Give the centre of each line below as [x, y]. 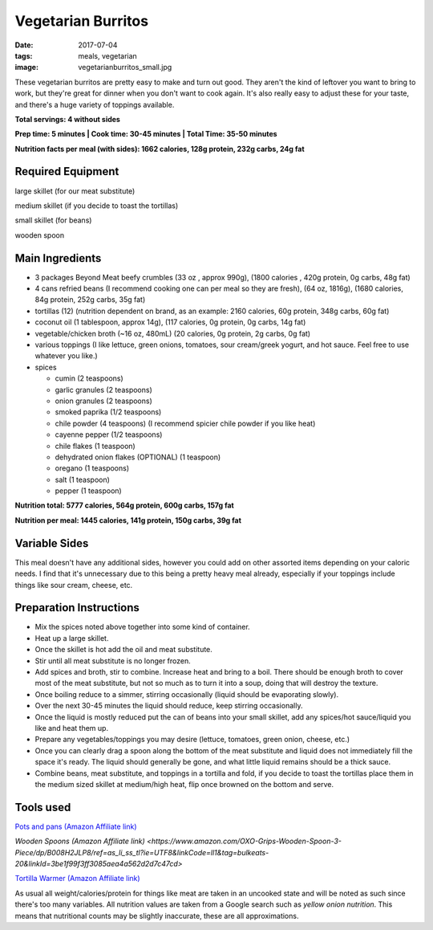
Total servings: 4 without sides [67, 119]
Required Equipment [67, 171]
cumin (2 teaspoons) [89, 378]
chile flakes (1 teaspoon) [95, 446]
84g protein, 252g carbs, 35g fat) [90, 300]
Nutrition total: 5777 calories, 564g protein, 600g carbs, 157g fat [124, 505]
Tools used [43, 807]
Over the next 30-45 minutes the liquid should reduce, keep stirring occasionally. [169, 706]
